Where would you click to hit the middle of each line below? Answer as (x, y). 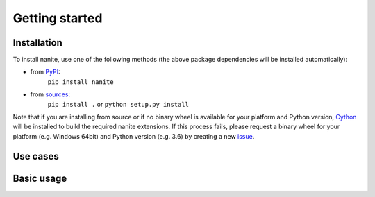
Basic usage (40, 178)
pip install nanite (81, 82)
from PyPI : (45, 72)
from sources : (50, 94)
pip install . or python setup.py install (118, 104)
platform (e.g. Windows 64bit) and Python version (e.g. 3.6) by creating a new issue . (134, 136)
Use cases (36, 156)
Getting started (58, 18)
